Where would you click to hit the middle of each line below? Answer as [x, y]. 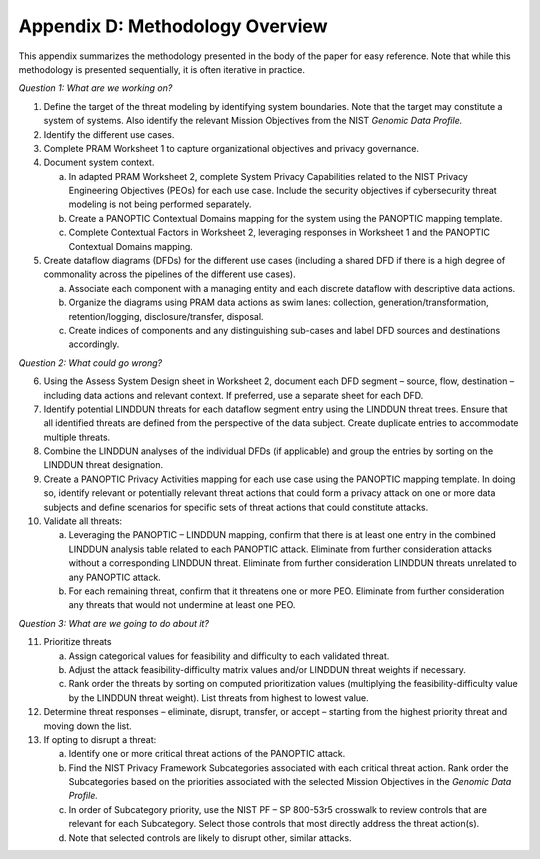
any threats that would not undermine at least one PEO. [182, 605]
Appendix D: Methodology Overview [173, 26]
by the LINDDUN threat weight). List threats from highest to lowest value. [218, 697]
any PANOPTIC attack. [115, 577]
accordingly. [94, 344]
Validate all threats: [83, 521]
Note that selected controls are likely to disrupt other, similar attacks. [210, 837]
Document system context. [99, 162]
